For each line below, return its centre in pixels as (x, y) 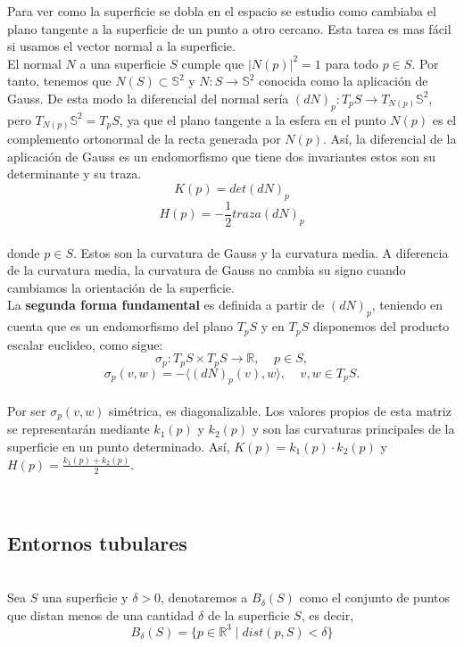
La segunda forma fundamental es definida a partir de (166, 305)
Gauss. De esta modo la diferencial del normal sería (148, 98)
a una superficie (123, 63)
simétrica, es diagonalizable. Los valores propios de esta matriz (280, 410)
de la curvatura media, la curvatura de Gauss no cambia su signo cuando (207, 270)
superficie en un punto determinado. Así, (119, 447)
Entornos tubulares (97, 542)
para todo (352, 63)
